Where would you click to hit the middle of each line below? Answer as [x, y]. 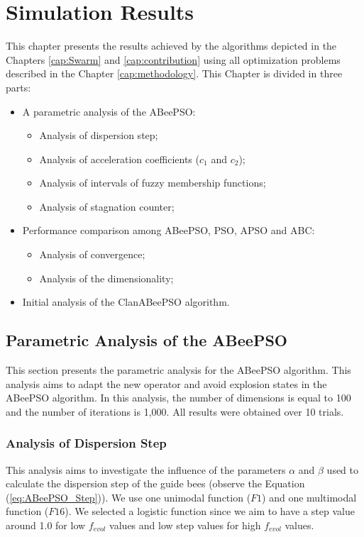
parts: [18, 87]
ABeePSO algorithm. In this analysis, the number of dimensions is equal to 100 [178, 398]
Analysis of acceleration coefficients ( [119, 159]
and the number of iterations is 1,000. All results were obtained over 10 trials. [175, 411]
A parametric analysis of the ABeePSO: [109, 111]
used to [343, 469]
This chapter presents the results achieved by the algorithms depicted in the [171, 46]
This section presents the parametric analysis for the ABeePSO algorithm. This [178, 370]
